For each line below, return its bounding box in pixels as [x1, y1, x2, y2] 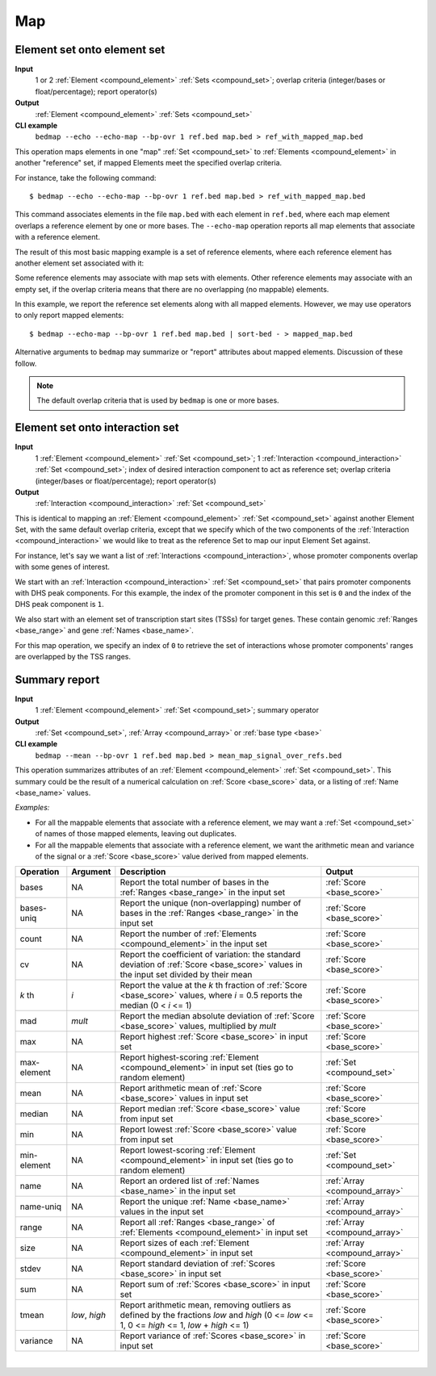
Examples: [15, 803, 50, 813]
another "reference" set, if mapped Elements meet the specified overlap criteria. [15, 158, 283, 168]
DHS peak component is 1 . [15, 600, 104, 609]
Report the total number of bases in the [119, 876, 270, 888]
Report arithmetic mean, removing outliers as [119, 1299, 291, 1311]
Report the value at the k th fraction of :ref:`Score [119, 980, 308, 991]
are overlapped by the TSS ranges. [15, 651, 132, 661]
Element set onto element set [15, 43, 166, 56]
